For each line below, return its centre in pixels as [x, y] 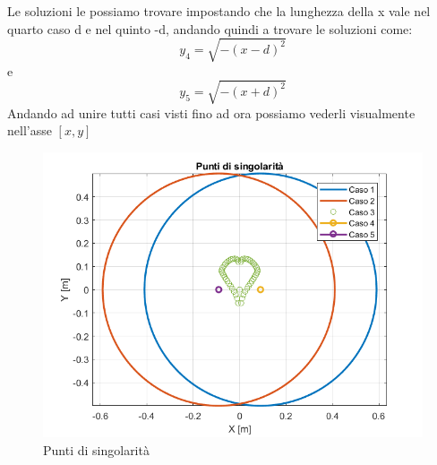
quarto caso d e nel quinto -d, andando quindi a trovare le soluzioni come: [210, 28]
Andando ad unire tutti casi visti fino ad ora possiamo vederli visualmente [211, 112]
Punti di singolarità [96, 449]
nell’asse [30, 130]
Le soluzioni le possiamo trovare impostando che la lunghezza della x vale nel [219, 11]
